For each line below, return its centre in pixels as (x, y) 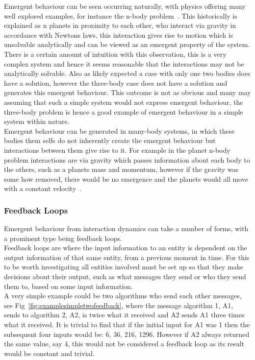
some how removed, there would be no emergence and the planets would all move (126, 179)
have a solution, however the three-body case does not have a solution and (116, 83)
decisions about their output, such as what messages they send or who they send (125, 276)
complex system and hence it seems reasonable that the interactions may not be (124, 63)
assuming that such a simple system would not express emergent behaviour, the (124, 102)
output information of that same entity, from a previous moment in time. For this (127, 257)
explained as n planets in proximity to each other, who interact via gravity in (120, 25)
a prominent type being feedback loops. (63, 238)
